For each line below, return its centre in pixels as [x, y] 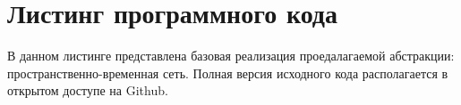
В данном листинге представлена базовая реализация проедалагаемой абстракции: [231, 56]
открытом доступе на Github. [88, 90]
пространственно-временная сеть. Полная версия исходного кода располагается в [228, 73]
